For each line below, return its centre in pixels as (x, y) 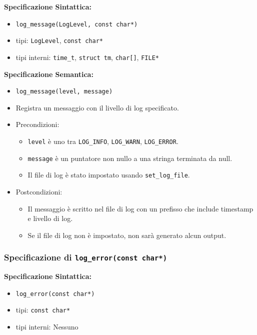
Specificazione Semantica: (49, 74)
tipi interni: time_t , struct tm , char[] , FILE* (87, 57)
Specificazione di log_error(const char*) (86, 257)
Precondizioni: (37, 124)
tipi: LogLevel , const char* (59, 40)
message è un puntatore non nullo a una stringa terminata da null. (130, 158)
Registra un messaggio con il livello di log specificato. (97, 107)
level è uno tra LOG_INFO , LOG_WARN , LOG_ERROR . (103, 141)
